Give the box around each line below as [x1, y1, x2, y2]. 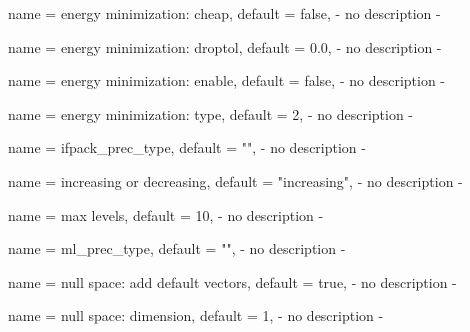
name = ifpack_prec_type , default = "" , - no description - [8, 137, 366, 158]
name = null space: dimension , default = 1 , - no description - [8, 305, 384, 326]
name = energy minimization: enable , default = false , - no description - [8, 70, 446, 91]
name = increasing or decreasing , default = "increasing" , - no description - [8, 170, 463, 191]
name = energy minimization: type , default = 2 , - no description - [8, 103, 414, 124]
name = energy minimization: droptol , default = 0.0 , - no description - [8, 36, 442, 57]
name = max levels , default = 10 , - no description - [8, 204, 324, 225]
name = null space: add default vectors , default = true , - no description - [8, 271, 457, 292]
